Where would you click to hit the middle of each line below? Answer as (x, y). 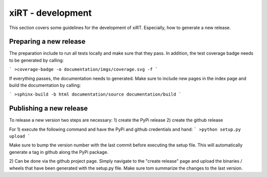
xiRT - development (50, 13)
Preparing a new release (47, 42)
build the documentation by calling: (45, 85)
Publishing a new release (48, 108)
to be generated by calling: (37, 60)
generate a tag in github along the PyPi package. (59, 152)
